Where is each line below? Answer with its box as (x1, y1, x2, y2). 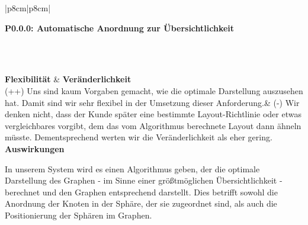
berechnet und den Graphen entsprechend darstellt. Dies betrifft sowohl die (5, 185, 278, 198)
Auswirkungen (5, 142, 65, 155)
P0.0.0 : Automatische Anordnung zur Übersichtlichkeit (5, 21, 235, 34)
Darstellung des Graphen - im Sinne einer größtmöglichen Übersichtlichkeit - (5, 174, 283, 187)
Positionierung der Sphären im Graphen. (5, 208, 152, 221)
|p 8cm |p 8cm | (5, 2, 51, 14)
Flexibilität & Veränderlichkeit (5, 73, 131, 85)
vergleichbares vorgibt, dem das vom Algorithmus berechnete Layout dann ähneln (5, 119, 301, 131)
